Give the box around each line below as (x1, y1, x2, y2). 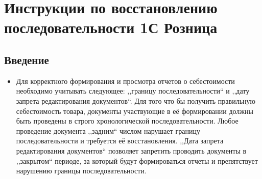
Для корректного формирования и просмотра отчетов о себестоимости (16, 75, 235, 86)
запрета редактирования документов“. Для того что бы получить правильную (16, 95, 255, 106)
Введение (4, 51, 49, 67)
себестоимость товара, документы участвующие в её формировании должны (16, 105, 253, 116)
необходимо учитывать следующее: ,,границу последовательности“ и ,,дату (16, 85, 250, 96)
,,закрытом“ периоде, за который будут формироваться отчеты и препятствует (16, 155, 258, 166)
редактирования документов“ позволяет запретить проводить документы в (16, 145, 247, 156)
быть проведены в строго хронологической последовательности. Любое (16, 115, 239, 126)
